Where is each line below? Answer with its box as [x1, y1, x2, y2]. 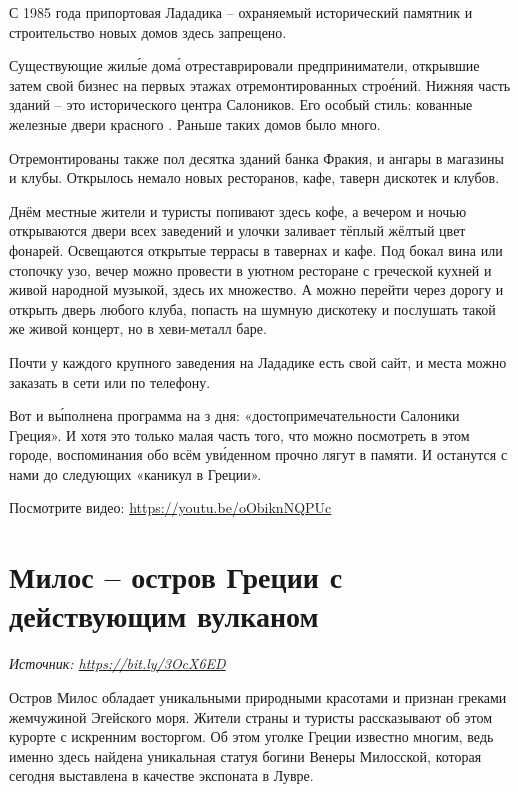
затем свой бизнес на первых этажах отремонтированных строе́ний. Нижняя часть [9, 74, 511, 95]
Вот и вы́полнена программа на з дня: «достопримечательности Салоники [9, 405, 460, 426]
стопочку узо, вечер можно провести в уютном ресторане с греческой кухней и [9, 259, 492, 280]
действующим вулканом [9, 595, 319, 636]
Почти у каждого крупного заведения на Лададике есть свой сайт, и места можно [9, 351, 507, 372]
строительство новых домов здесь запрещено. [9, 21, 287, 42]
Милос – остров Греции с [9, 556, 343, 597]
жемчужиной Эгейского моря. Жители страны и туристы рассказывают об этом [9, 706, 493, 727]
